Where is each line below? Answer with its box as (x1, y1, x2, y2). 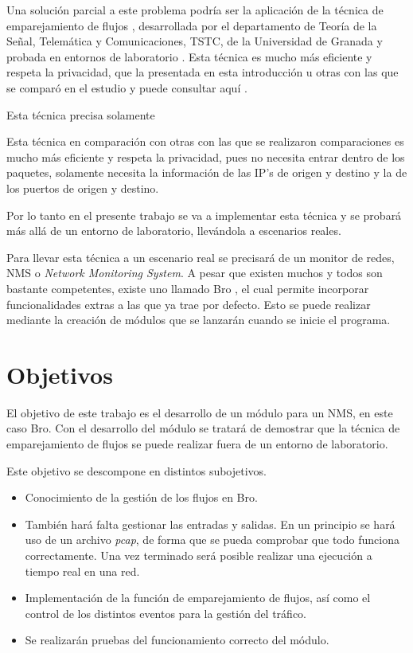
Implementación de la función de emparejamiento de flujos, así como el (25, 589, 371, 606)
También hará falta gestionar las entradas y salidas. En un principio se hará (25, 515, 395, 532)
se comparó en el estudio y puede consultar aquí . (6, 79, 247, 96)
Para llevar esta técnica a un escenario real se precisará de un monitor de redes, (6, 248, 395, 265)
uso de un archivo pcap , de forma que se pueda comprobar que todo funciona (25, 531, 399, 548)
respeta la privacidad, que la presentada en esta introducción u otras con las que (6, 64, 399, 80)
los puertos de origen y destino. (6, 179, 159, 196)
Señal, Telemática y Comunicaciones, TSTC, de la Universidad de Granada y (6, 33, 383, 49)
